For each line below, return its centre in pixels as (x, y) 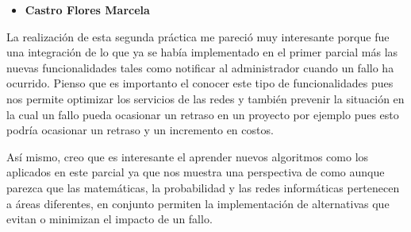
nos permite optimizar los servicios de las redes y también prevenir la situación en (205, 98)
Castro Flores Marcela (87, 10)
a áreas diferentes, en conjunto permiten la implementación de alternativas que (198, 203)
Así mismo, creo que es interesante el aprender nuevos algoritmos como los (188, 156)
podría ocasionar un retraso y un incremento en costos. (140, 130)
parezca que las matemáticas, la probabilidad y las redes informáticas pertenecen (203, 187)
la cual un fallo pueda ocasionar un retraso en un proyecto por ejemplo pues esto (203, 114)
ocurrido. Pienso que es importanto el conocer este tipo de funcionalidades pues (200, 83)
